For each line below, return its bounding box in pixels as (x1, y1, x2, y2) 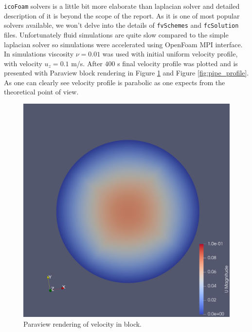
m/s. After (71, 58, 103, 68)
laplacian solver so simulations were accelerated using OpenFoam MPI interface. (4, 39, 243, 49)
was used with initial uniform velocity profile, (102, 49, 238, 59)
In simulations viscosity (4, 49, 74, 59)
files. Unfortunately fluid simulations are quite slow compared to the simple (4, 29, 229, 39)
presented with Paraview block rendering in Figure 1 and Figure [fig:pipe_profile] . (4, 68, 249, 78)
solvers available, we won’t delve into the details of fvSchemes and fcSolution (4, 20, 239, 30)
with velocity (4, 58, 42, 68)
